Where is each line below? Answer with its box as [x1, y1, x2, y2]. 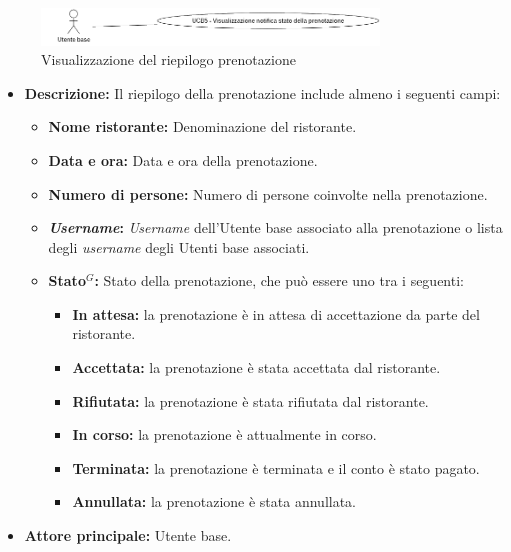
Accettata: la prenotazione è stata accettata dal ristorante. [72, 357, 441, 378]
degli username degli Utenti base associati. [48, 236, 310, 257]
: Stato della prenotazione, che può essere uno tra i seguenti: [94, 270, 464, 291]
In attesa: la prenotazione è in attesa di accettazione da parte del [72, 303, 480, 324]
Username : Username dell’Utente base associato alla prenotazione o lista [48, 217, 503, 238]
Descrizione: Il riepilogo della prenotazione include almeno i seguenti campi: [24, 82, 501, 103]
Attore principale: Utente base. [24, 525, 232, 546]
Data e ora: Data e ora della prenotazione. [48, 149, 318, 170]
